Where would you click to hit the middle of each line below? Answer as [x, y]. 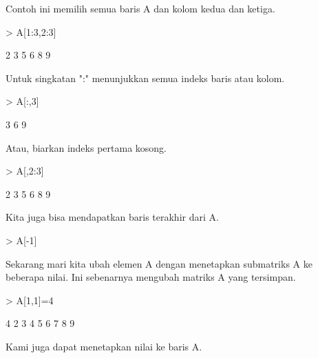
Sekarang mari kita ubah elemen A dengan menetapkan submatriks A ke [159, 263]
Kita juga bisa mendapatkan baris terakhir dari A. [112, 217]
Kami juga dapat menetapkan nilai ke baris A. [104, 346]
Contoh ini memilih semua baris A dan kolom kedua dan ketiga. [140, 8]
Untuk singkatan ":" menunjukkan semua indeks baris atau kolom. [145, 78]
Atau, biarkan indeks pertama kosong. [86, 147]
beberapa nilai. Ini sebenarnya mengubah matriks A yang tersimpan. [151, 277]
